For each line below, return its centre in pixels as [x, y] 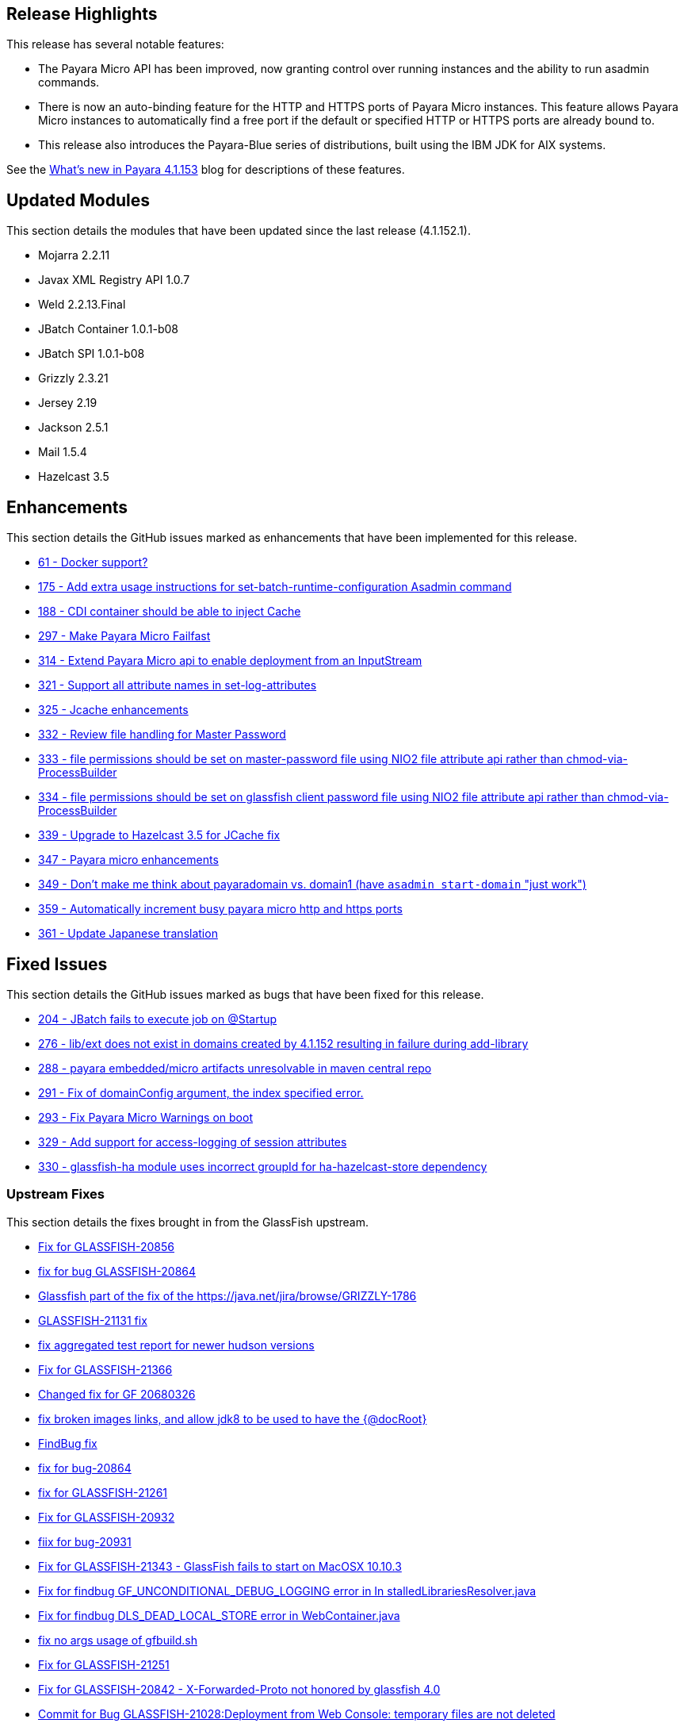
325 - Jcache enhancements [113, 710]
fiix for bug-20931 [85, 1541]
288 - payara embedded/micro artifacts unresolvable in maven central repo [235, 1068]
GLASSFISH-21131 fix [93, 1320]
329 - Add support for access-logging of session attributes [193, 1142]
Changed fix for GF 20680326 [117, 1394]
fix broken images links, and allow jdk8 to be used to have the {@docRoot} [233, 1418]
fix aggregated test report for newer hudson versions [176, 1345]
